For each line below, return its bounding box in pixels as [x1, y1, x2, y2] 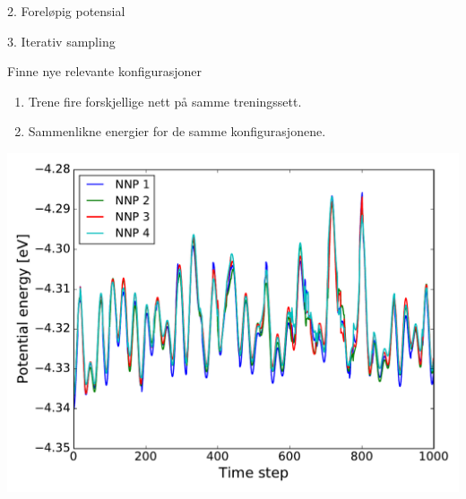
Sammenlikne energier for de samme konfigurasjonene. [28, 122, 326, 141]
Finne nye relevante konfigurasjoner [7, 62, 203, 81]
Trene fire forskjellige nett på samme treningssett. [28, 91, 302, 110]
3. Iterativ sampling [7, 31, 116, 50]
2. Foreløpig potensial [7, 2, 125, 20]
